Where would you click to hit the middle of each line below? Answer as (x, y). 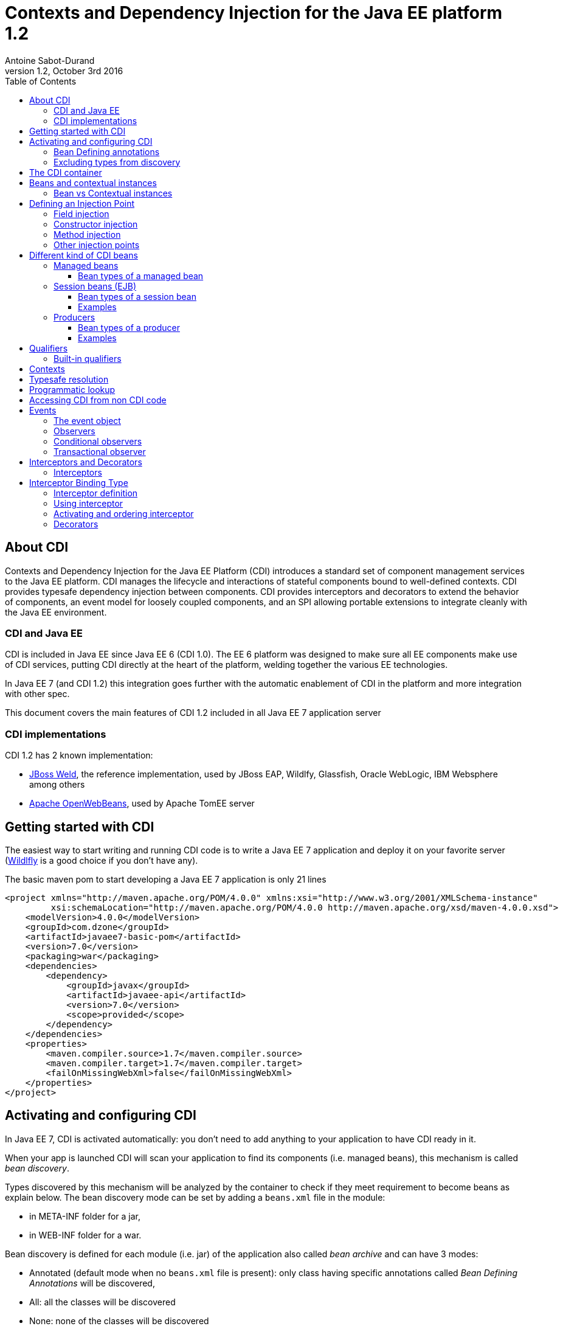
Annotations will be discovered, (92, 1283)
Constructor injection (96, 224)
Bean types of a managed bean (141, 276)
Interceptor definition (96, 493)
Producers (74, 317)
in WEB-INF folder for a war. (85, 1235)
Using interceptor (88, 503)
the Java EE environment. (56, 612)
